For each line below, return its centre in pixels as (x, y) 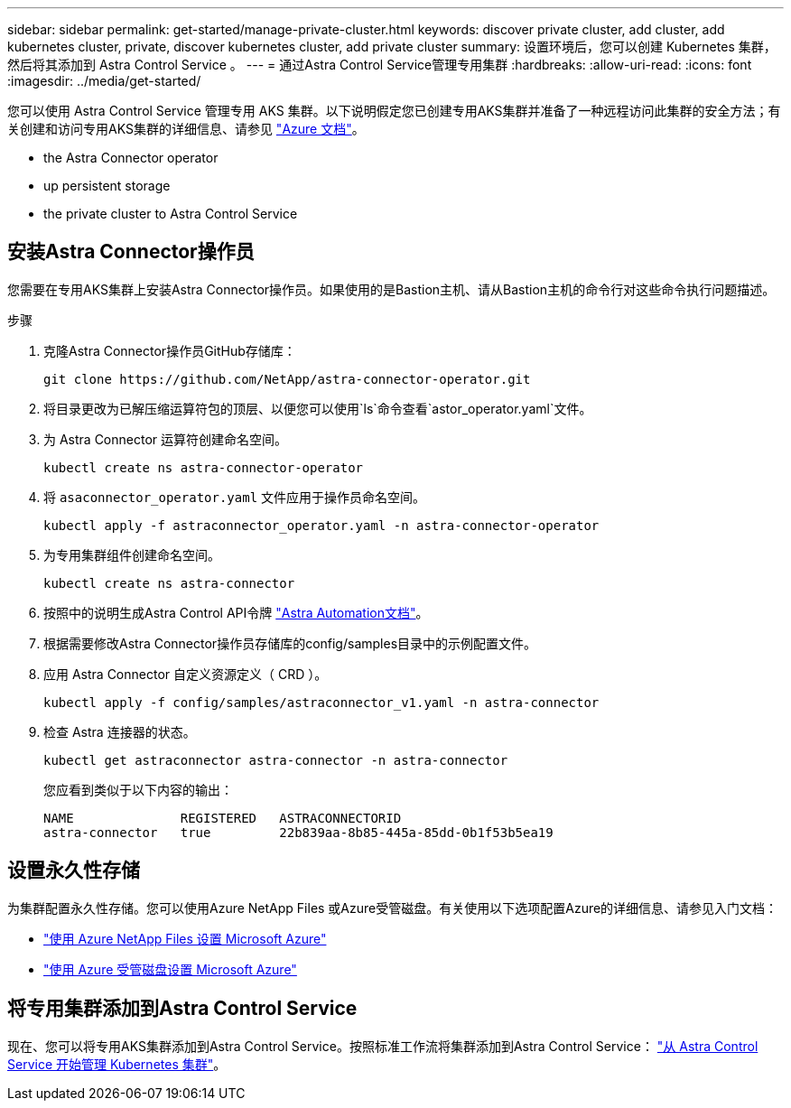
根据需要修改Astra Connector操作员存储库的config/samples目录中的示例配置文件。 (290, 643)
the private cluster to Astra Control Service (171, 214)
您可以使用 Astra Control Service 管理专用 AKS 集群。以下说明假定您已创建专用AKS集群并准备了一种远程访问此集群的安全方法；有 (394, 111)
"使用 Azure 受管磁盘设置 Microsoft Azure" (170, 969)
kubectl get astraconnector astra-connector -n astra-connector (276, 760)
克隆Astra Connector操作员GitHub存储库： (170, 350)
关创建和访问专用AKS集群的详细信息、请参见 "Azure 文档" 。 (186, 129)
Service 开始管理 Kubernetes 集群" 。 (117, 1064)
